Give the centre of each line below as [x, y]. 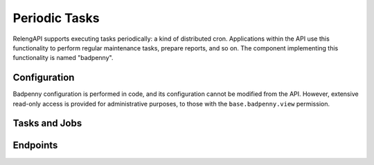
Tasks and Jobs [47, 123]
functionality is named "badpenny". [63, 58]
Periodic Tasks [56, 18]
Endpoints [35, 145]
